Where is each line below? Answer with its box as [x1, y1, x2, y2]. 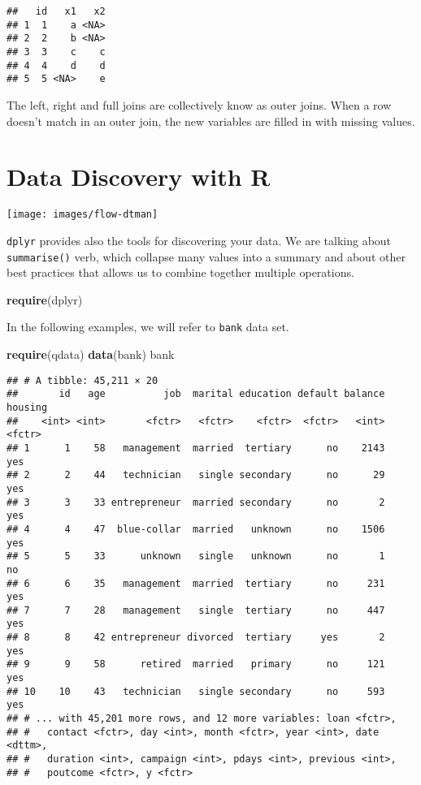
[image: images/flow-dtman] [7, 209, 158, 221]
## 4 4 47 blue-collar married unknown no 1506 [7, 523, 385, 535]
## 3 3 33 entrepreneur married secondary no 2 [7, 496, 385, 508]
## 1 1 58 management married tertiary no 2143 [7, 442, 385, 454]
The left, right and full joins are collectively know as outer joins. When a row [7, 96, 392, 113]
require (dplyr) [7, 291, 83, 308]
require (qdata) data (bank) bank [7, 346, 175, 363]
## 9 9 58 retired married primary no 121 [7, 658, 385, 671]
